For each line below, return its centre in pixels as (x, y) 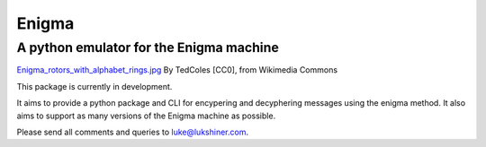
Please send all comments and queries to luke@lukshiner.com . (133, 132)
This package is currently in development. (94, 86)
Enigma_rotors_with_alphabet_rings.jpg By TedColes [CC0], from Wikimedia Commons (177, 70)
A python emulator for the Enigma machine (148, 48)
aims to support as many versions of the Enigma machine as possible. (146, 116)
